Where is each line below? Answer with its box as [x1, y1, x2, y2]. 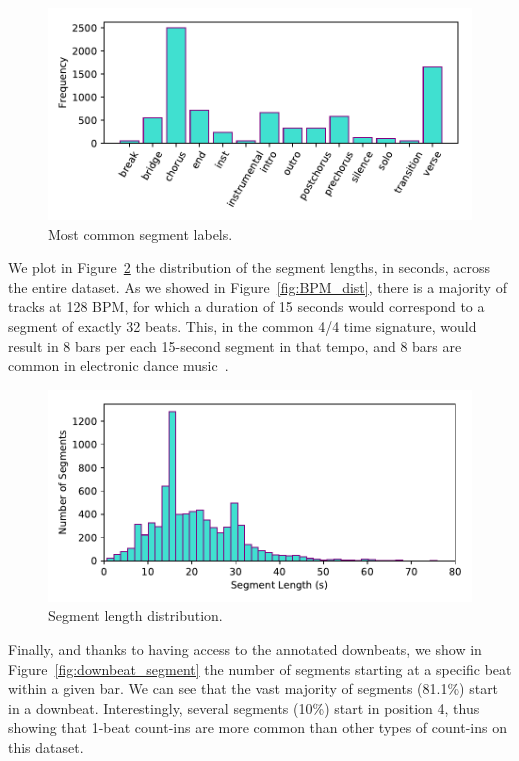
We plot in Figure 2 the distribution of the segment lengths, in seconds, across [8, 257, 490, 278]
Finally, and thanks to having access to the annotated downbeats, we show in [8, 638, 482, 659]
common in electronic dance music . [8, 355, 229, 376]
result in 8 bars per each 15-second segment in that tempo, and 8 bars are [8, 335, 462, 356]
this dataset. [8, 736, 84, 757]
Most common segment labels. [48, 223, 233, 244]
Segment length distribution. [48, 605, 223, 626]
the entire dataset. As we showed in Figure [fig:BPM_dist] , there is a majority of [8, 276, 507, 297]
